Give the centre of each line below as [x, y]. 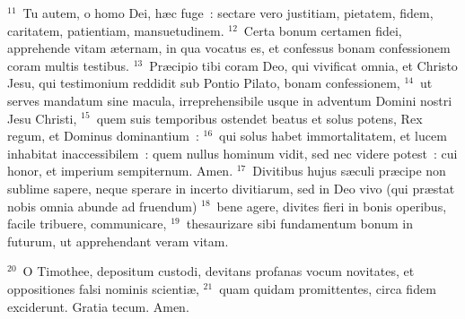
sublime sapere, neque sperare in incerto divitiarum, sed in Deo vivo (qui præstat [231, 188]
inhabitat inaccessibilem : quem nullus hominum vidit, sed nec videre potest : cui [232, 153]
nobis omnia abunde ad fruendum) [102, 206]
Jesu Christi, [42, 118]
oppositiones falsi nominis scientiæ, [103, 288]
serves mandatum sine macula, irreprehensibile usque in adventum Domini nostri [230, 100]
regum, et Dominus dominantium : [103, 136]
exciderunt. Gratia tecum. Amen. [98, 306]
